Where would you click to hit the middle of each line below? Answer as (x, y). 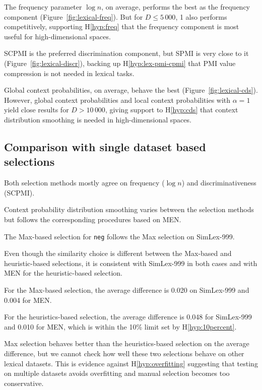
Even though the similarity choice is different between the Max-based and (118, 253)
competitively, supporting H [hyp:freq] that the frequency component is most (122, 26)
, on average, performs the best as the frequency (176, 7)
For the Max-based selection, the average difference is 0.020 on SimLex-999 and (127, 289)
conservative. (24, 383)
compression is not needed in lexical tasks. (69, 73)
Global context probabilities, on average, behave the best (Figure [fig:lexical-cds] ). (131, 90)
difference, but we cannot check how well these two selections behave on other (124, 353)
